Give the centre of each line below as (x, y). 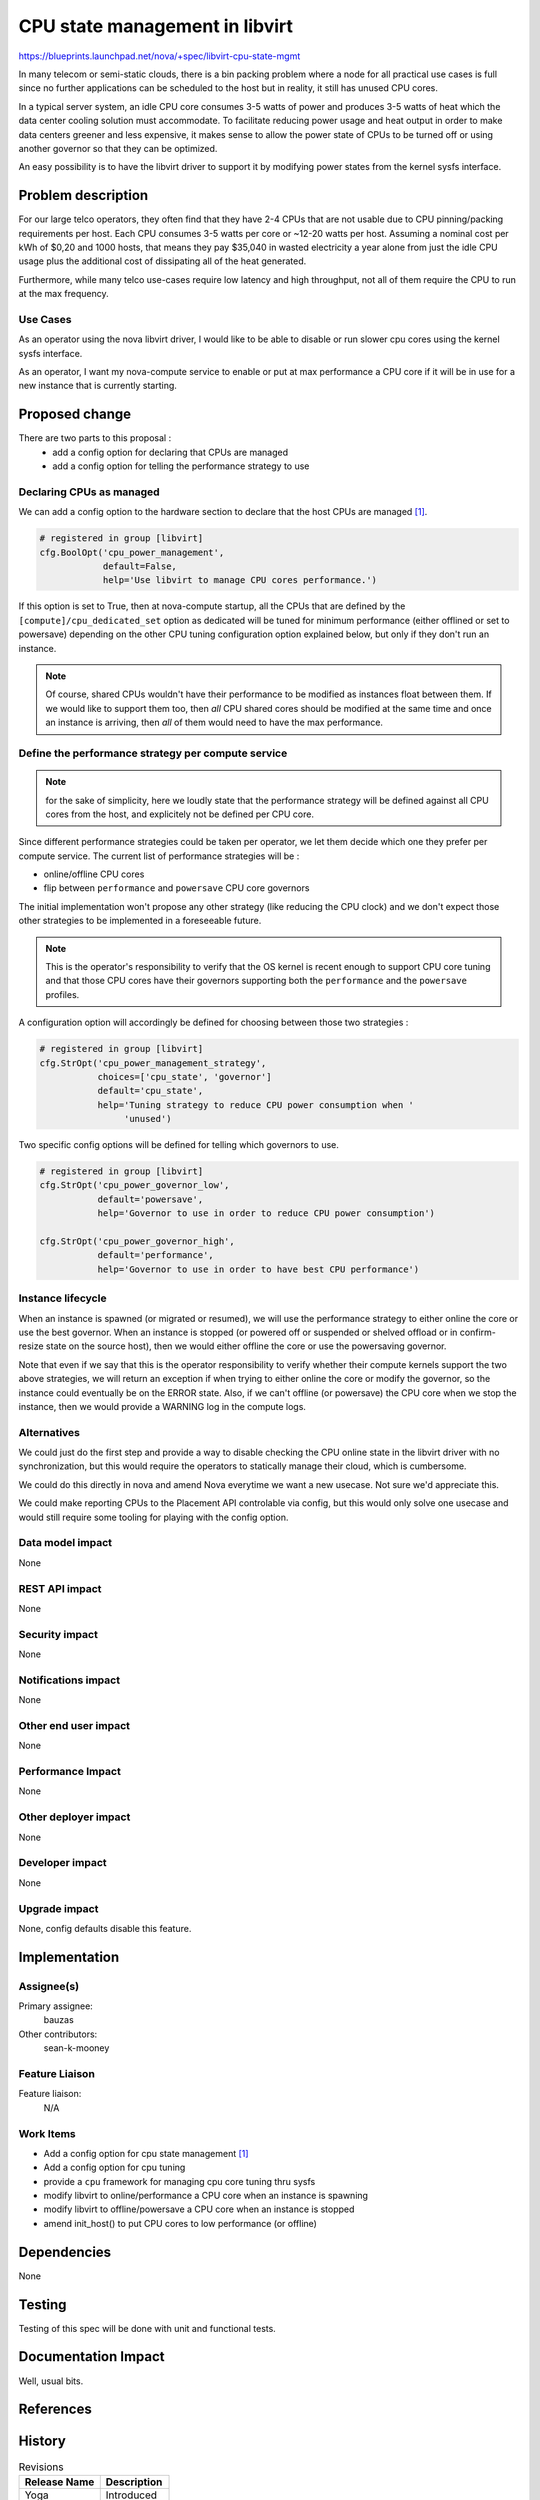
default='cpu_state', (150, 1091)
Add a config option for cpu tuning (114, 2167)
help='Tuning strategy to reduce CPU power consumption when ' (256, 1104)
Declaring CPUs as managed (89, 492)
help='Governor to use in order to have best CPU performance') (258, 1269)
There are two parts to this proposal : (95, 438)
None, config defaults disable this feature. (105, 1928)
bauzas (58, 2020)
